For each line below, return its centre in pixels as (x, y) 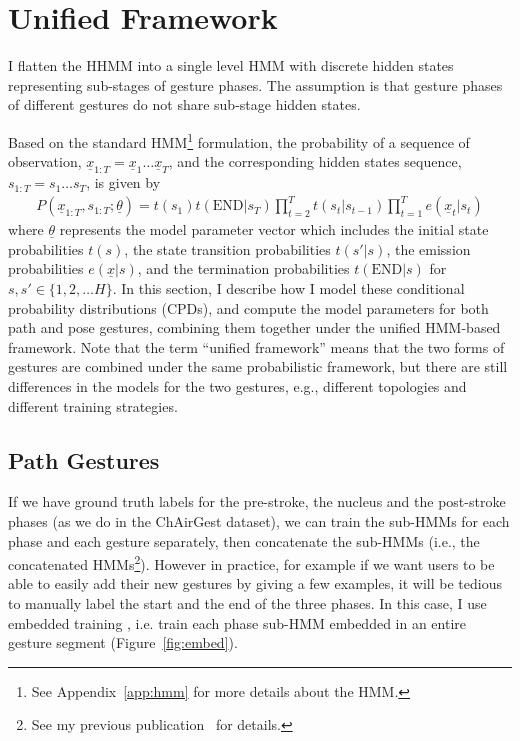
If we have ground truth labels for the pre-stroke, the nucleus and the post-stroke (257, 501)
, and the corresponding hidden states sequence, (315, 161)
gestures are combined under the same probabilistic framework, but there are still (258, 366)
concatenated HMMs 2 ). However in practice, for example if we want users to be (251, 562)
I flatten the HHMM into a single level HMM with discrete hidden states (231, 65)
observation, (45, 161)
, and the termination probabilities (243, 268)
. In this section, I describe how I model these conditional (288, 288)
